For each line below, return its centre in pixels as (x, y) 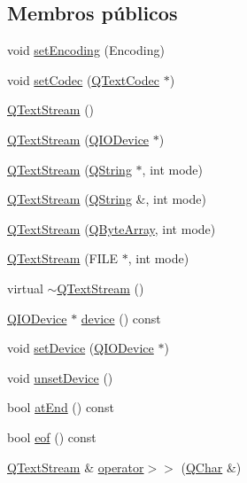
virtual (25, 288)
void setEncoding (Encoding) (86, 50)
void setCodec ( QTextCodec (83, 79)
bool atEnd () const (61, 407)
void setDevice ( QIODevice (81, 348)
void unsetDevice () (60, 377)
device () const (121, 318)
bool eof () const (52, 436)
